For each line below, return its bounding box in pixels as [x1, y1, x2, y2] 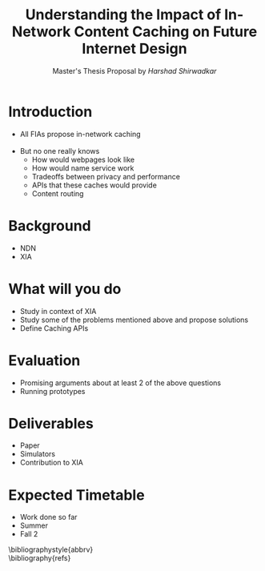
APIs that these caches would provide [31, 180, 158, 190]
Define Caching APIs [19, 323, 89, 333]
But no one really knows [19, 146, 100, 155]
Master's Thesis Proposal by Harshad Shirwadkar [52, 66, 217, 75]
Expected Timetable [8, 486, 146, 504]
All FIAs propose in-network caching [19, 129, 142, 139]
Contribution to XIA [19, 458, 84, 468]
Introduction [8, 103, 93, 121]
